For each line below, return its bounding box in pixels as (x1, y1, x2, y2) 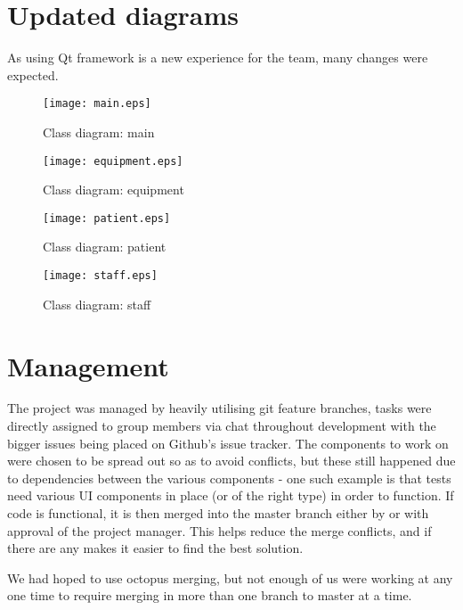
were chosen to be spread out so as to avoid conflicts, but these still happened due (7, 451, 456, 470)
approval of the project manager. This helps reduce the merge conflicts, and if (7, 521, 432, 540)
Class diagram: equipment (43, 180, 184, 199)
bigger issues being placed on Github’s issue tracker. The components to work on (7, 433, 449, 452)
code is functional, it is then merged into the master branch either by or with (7, 504, 429, 522)
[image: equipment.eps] (43, 154, 183, 168)
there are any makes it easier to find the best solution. (7, 539, 304, 557)
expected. (7, 65, 59, 84)
